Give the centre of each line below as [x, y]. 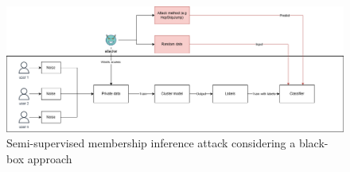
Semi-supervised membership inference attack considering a [151, 143]
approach [50, 158]
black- [313, 143]
